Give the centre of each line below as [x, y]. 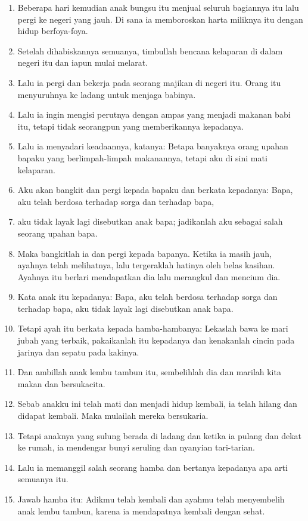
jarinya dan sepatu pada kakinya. [78, 352]
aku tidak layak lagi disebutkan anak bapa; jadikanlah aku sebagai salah [150, 221]
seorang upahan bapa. [57, 233]
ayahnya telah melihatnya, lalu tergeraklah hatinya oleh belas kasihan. [146, 265]
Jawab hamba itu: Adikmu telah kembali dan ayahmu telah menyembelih [151, 499]
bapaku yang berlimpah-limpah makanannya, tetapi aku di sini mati [142, 157]
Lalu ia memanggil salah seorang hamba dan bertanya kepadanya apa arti [153, 467]
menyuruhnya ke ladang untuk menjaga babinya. [107, 94]
